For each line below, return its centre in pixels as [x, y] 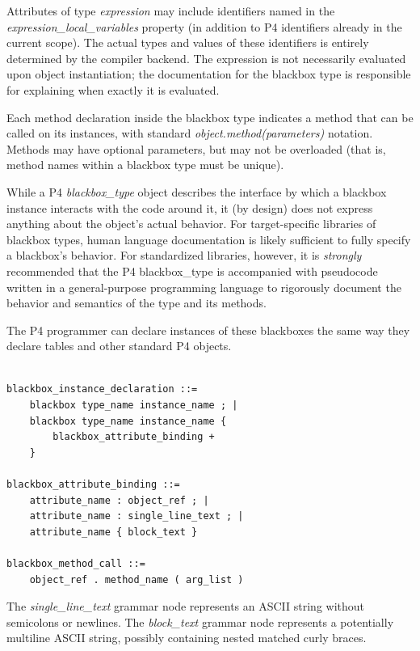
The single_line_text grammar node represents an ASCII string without [186, 606]
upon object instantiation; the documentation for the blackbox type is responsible [209, 74]
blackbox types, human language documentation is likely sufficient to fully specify [209, 239]
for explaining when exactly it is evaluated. [113, 89]
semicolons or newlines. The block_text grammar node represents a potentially [200, 621]
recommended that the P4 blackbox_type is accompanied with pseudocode [192, 271]
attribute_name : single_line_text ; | [136, 516]
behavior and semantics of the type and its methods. [136, 303]
